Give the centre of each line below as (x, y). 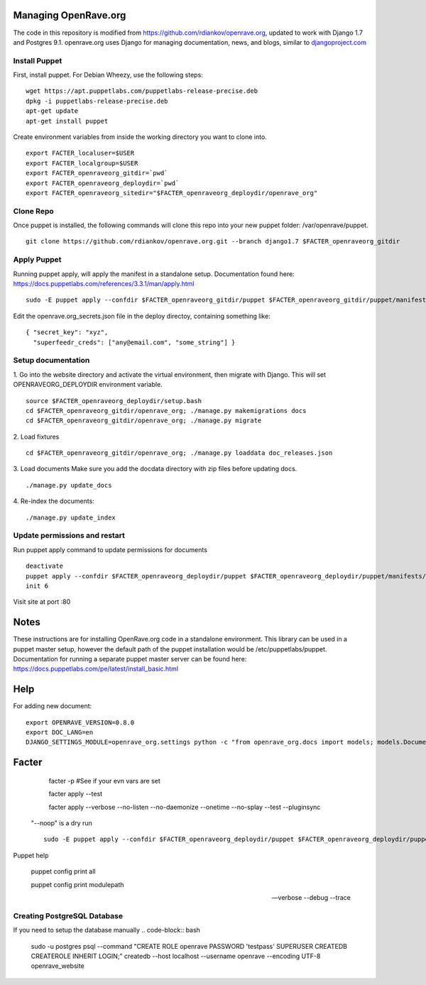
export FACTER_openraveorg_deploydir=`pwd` (103, 183)
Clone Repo (34, 211)
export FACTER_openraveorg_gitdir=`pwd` (97, 173)
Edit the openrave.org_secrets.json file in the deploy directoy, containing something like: (142, 316)
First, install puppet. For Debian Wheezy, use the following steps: (108, 75)
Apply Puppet (37, 260)
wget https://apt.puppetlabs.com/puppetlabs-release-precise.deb (142, 91)
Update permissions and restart (69, 536)
